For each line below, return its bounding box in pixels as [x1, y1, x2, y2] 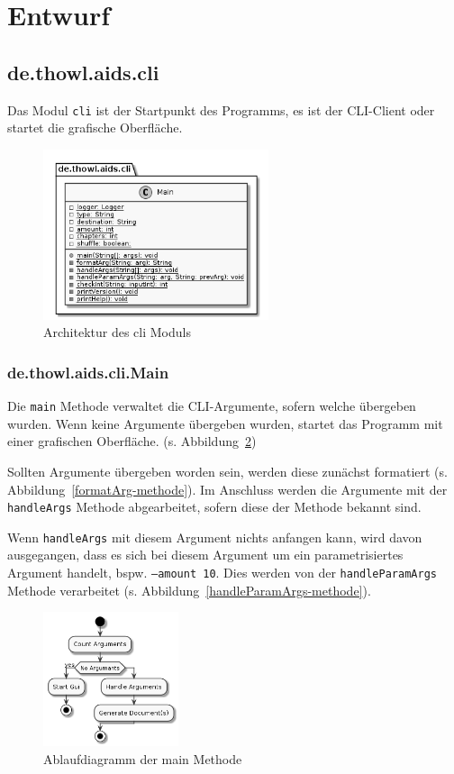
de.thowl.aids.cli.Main [7, 360, 169, 383]
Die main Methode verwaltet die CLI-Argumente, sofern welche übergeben [7, 396, 416, 415]
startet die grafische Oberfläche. [7, 118, 183, 137]
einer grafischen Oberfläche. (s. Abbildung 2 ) [7, 432, 257, 451]
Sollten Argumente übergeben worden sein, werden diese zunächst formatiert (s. [7, 461, 448, 480]
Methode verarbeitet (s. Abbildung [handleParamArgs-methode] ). [7, 580, 371, 599]
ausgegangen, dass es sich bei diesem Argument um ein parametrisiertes [7, 545, 404, 564]
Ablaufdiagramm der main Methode [43, 749, 242, 768]
